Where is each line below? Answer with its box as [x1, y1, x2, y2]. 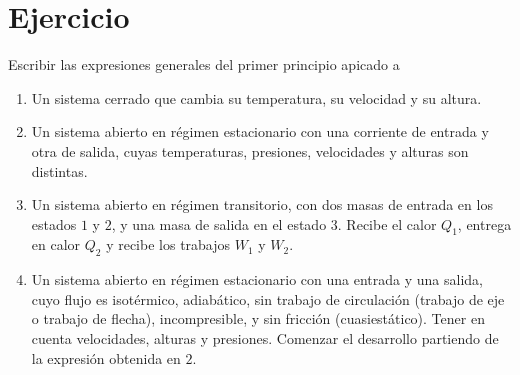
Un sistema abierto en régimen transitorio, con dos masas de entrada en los [31, 194, 493, 215]
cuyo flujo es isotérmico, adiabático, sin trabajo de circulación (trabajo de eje [31, 288, 505, 309]
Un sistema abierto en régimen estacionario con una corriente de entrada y [31, 121, 489, 142]
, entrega [457, 213, 512, 234]
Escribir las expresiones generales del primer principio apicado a [8, 54, 400, 75]
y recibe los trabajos [106, 234, 231, 255]
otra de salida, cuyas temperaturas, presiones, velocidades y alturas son [31, 140, 469, 161]
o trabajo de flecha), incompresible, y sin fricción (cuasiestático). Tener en [31, 308, 485, 329]
